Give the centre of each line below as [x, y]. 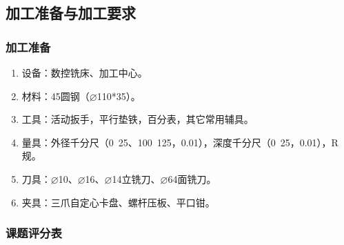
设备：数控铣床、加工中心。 [84, 72]
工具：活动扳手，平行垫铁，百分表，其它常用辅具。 [138, 119]
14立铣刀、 [136, 178]
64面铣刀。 [192, 178]
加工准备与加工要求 [71, 13]
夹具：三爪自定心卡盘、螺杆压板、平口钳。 [118, 202]
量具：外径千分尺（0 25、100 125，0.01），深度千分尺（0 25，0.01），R [180, 142]
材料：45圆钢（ [55, 96]
